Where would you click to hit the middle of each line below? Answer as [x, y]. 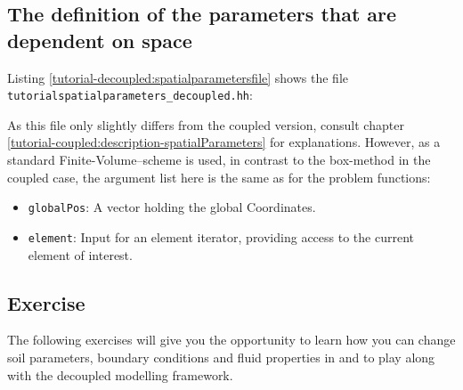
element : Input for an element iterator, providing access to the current [221, 236]
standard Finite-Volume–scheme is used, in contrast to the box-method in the [219, 160]
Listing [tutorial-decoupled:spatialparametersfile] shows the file [178, 77]
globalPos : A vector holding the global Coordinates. [172, 207]
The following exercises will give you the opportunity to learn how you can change [231, 340]
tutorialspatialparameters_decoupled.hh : [130, 95]
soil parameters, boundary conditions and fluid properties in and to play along [221, 357]
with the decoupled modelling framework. [120, 374]
